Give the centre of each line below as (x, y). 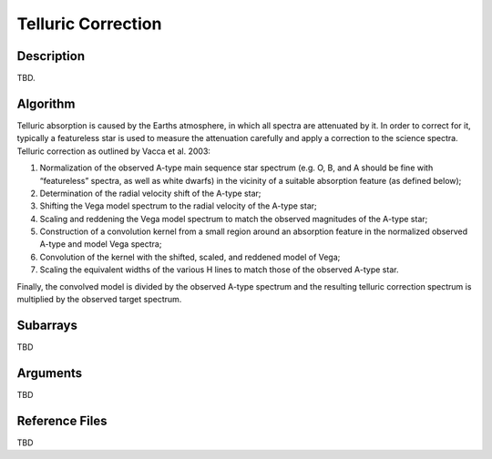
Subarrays (47, 325)
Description (51, 56)
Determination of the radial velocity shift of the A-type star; (150, 193)
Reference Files (62, 420)
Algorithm (46, 103)
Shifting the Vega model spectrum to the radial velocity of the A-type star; (179, 206)
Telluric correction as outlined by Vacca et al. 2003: (114, 151)
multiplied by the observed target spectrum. (99, 300)
